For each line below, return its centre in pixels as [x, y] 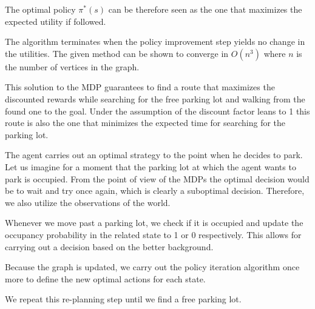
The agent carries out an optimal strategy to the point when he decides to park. [154, 155]
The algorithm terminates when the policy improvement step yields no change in [155, 42]
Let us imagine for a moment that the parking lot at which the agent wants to [151, 166]
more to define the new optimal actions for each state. [105, 278]
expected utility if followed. [56, 21]
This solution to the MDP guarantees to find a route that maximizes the [140, 87]
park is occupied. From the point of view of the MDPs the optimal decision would [157, 178]
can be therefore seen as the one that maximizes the [205, 9]
